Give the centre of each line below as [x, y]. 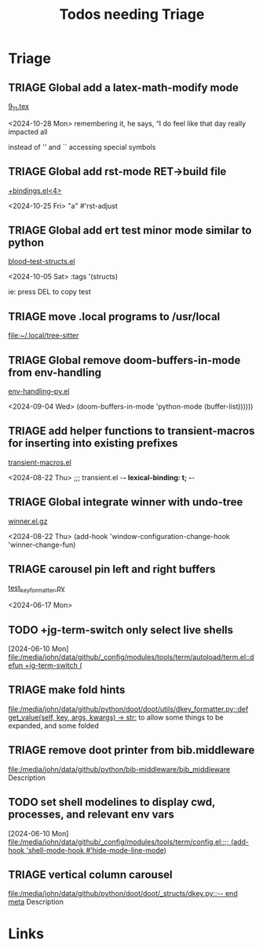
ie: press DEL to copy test [50, 292]
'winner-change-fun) [42, 545]
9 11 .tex [19, 107]
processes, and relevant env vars [91, 815]
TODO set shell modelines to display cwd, [112, 802]
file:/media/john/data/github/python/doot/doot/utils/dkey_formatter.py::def [128, 708]
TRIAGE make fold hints [67, 690]
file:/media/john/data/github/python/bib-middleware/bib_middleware [119, 769]
